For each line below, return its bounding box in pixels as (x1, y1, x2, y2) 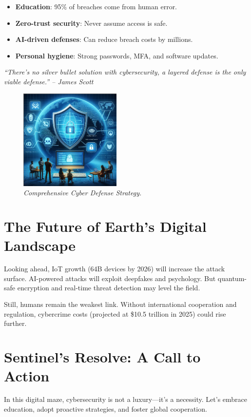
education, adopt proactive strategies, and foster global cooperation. (4, 403, 207, 414)
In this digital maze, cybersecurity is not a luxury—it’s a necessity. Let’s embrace (4, 394, 248, 404)
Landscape (4, 235, 76, 255)
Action (4, 366, 50, 386)
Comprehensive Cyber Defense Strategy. (23, 188, 142, 198)
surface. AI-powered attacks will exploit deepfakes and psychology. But (4, 273, 216, 283)
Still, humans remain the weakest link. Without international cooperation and (4, 299, 237, 309)
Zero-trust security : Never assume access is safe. (15, 18, 168, 28)
